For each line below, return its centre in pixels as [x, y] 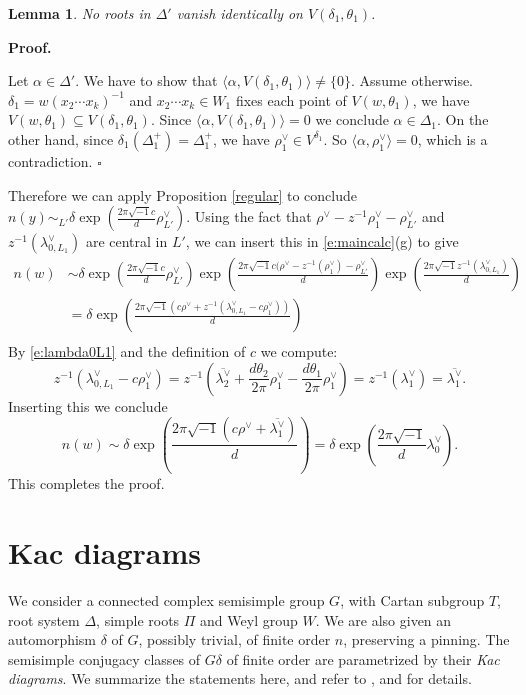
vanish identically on [239, 13]
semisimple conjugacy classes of [104, 658]
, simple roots [138, 619]
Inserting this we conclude [88, 405]
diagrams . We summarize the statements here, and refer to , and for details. [240, 678]
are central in [126, 241]
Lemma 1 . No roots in [79, 13]
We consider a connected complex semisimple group [166, 600]
